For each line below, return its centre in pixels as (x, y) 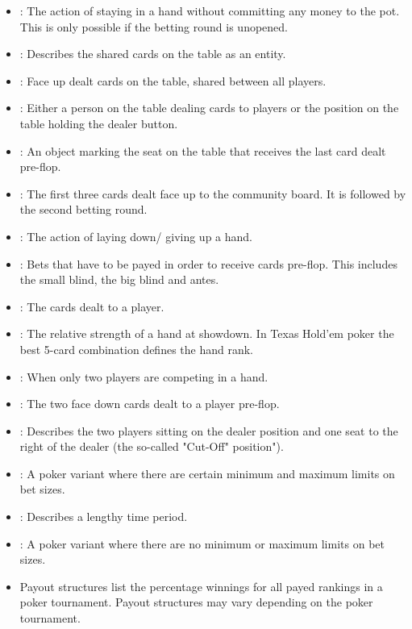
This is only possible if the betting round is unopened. (154, 26)
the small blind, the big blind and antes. (119, 279)
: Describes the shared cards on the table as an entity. (153, 54)
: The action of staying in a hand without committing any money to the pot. (210, 10)
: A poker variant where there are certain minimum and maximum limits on (207, 473)
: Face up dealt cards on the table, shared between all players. (173, 80)
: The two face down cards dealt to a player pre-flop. (150, 404)
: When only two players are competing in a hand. (144, 376)
